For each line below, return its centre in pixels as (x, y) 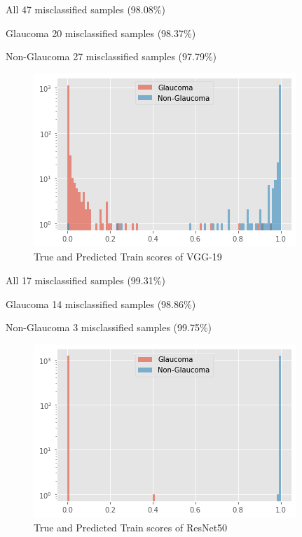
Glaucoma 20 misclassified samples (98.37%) (101, 33)
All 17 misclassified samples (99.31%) (85, 280)
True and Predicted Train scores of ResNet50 (131, 528)
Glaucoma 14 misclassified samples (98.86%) (101, 304)
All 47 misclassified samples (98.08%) (85, 9)
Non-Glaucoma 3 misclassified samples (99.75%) (109, 327)
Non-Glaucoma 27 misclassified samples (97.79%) (111, 56)
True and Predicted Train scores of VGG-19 (128, 257)
